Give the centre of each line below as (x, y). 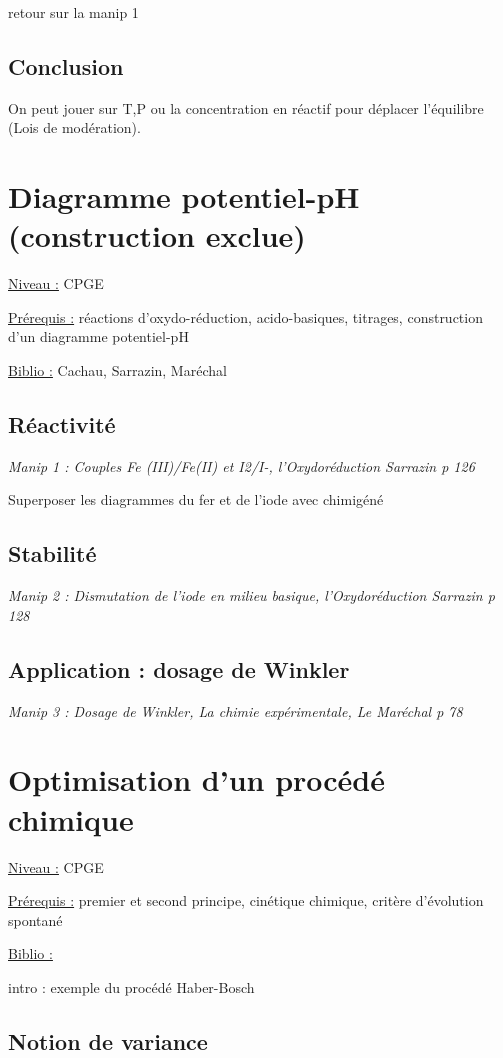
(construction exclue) (157, 235)
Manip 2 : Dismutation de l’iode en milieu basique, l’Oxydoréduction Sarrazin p (251, 595)
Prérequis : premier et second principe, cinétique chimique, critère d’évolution (246, 900)
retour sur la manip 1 (73, 12)
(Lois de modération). (74, 127)
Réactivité (62, 424)
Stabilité (52, 553)
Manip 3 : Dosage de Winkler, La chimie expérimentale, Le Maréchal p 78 (235, 710)
